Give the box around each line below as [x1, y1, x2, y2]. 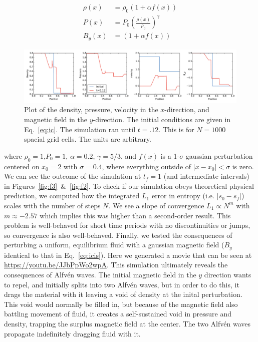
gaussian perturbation [185, 150, 253, 161]
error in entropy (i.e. [151, 190, 214, 201]
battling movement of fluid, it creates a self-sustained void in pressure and [4, 308, 232, 319]
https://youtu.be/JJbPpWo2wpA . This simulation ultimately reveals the [4, 259, 228, 270]
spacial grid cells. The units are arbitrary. [24, 134, 152, 144]
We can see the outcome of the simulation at [4, 171, 141, 181]
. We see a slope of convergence [108, 200, 204, 210]
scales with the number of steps [4, 200, 101, 210]
